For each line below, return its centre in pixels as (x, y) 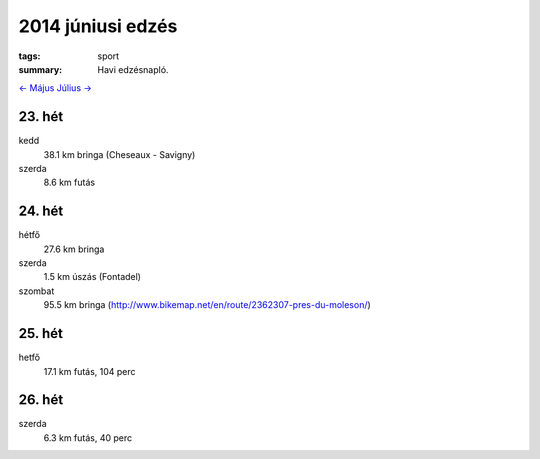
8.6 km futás (69, 182)
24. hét (41, 211)
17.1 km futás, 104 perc (89, 371)
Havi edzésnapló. (133, 69)
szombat (36, 291)
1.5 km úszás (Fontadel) (92, 277)
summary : (40, 69)
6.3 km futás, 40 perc (88, 437)
